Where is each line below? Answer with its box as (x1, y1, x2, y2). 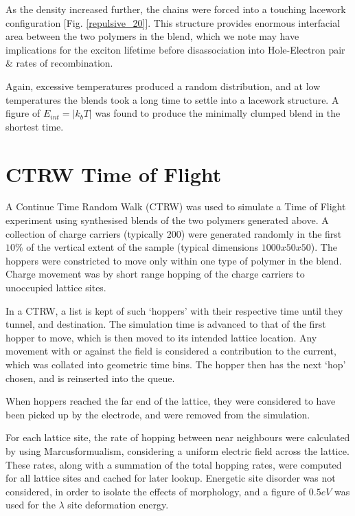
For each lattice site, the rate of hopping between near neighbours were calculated (5, 430, 350, 445)
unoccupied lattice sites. (5, 280, 106, 295)
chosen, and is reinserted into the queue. (5, 370, 175, 385)
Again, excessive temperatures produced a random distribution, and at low (5, 78, 321, 93)
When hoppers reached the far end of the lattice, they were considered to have (5, 394, 336, 408)
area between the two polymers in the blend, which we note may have (5, 29, 299, 43)
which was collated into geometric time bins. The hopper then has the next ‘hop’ (5, 357, 346, 371)
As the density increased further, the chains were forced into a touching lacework (5, 2, 346, 16)
